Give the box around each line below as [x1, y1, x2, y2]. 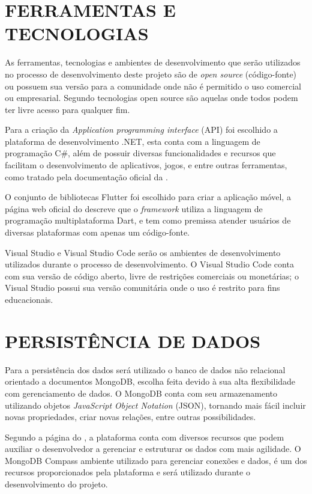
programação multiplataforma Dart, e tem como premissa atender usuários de [5, 214, 291, 227]
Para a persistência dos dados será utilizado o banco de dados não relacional [5, 363, 286, 376]
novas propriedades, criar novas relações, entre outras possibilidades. [5, 410, 256, 423]
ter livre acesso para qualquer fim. [5, 103, 130, 115]
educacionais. [5, 293, 53, 305]
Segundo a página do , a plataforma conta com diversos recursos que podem [5, 430, 284, 443]
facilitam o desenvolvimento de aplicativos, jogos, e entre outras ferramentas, [5, 159, 287, 171]
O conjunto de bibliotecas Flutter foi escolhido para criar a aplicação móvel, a [5, 191, 291, 203]
